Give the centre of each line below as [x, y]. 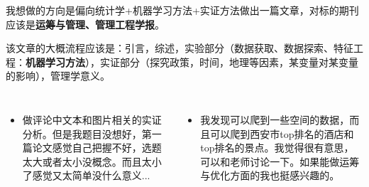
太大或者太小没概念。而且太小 [92, 161]
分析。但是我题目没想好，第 [87, 133]
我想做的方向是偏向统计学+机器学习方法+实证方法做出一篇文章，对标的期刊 [182, 10]
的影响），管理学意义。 [58, 76]
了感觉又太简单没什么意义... [86, 175]
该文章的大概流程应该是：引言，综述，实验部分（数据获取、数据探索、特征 [180, 48]
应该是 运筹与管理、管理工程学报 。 [85, 24]
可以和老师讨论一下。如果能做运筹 [280, 161]
